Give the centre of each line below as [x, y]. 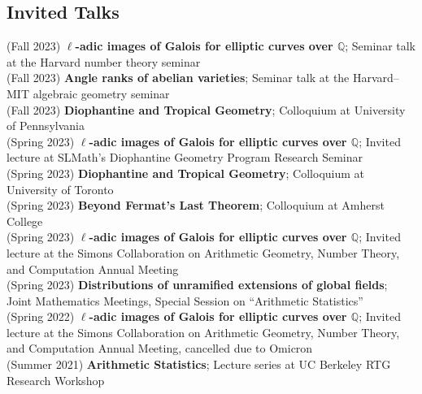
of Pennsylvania [46, 126]
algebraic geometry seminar [101, 93]
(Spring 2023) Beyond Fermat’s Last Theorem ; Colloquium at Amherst [196, 205]
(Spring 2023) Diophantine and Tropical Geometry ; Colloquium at [186, 173]
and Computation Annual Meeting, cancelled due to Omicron [160, 348]
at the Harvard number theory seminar [104, 61]
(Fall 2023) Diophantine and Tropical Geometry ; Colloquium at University [206, 109]
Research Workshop [56, 380]
